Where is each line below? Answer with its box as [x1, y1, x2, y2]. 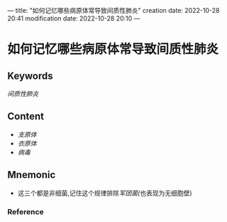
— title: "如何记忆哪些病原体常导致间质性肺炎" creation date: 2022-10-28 [7, 6, 220, 14]
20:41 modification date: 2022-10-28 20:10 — [7, 14, 140, 23]
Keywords [7, 70, 53, 82]
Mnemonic [7, 169, 56, 181]
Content [7, 111, 45, 123]
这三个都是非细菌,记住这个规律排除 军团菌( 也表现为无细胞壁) [17, 189, 193, 197]
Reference [7, 206, 44, 216]
